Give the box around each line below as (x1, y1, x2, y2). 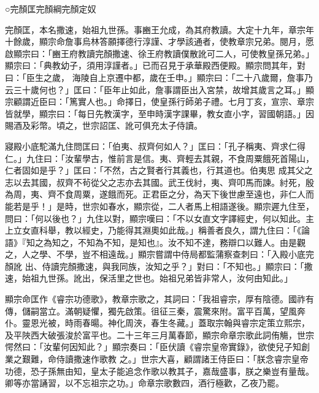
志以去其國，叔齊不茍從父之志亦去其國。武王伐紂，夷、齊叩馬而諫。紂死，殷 (5, 175, 314, 188)
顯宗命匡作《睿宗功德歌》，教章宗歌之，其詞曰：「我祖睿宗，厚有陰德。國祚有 (5, 292, 314, 305)
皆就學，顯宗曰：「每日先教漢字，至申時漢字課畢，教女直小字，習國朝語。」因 (5, 107, 314, 120)
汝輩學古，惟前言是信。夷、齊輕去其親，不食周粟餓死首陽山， (64, 151, 314, 164)
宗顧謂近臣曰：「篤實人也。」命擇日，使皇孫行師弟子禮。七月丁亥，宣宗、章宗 (5, 95, 314, 108)
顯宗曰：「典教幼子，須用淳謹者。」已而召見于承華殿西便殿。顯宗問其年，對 (5, 59, 306, 72)
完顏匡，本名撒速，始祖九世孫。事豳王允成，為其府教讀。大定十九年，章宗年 (5, 23, 314, 36)
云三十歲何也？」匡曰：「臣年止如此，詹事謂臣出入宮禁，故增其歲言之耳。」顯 (5, 83, 314, 96)
